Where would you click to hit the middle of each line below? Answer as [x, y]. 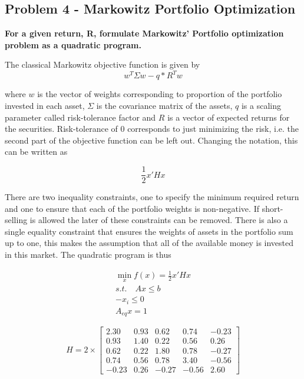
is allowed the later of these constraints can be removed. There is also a [159, 220]
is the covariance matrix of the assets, [164, 106]
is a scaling [261, 106]
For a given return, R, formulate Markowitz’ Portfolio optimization [144, 33]
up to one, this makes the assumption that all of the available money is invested [149, 243]
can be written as [36, 152]
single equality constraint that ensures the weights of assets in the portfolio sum [149, 231]
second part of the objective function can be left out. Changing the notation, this [151, 140]
